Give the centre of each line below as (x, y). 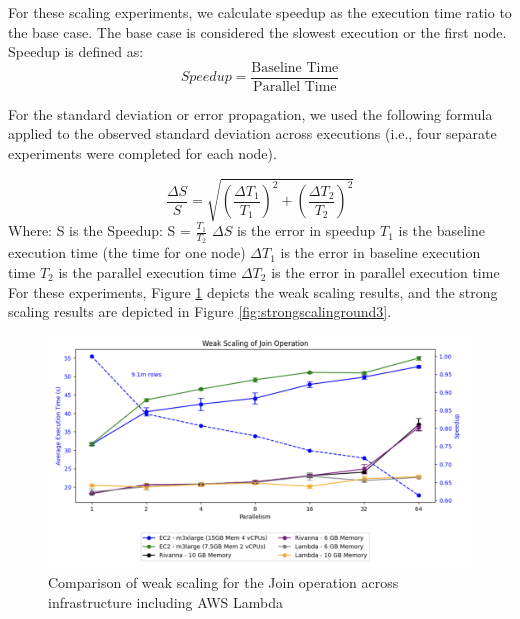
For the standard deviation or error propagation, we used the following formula (250, 113)
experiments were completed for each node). (142, 153)
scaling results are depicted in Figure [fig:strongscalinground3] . (200, 311)
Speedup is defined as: (76, 51)
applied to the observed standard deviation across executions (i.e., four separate (252, 133)
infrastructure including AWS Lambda (165, 601)
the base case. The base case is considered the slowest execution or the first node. (257, 31)
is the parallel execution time (147, 272)
